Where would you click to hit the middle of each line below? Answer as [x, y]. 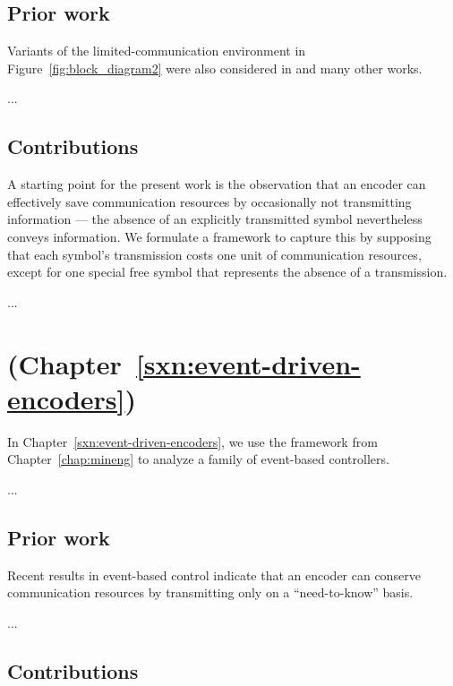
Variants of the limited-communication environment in [157, 51]
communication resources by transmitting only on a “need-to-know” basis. [210, 592]
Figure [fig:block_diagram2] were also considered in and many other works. [215, 68]
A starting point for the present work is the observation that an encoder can [217, 184]
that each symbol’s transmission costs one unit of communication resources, [214, 254]
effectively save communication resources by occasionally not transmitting [209, 201]
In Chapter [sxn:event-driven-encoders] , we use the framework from [192, 441]
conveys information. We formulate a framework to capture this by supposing [219, 236]
